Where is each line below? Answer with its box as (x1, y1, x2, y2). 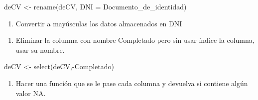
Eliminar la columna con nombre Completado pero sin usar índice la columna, (15, 35, 255, 45)
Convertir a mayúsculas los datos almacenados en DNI (15, 18, 182, 28)
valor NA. (15, 88, 46, 98)
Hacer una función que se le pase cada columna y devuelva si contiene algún (15, 78, 248, 88)
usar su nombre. (15, 44, 65, 55)
